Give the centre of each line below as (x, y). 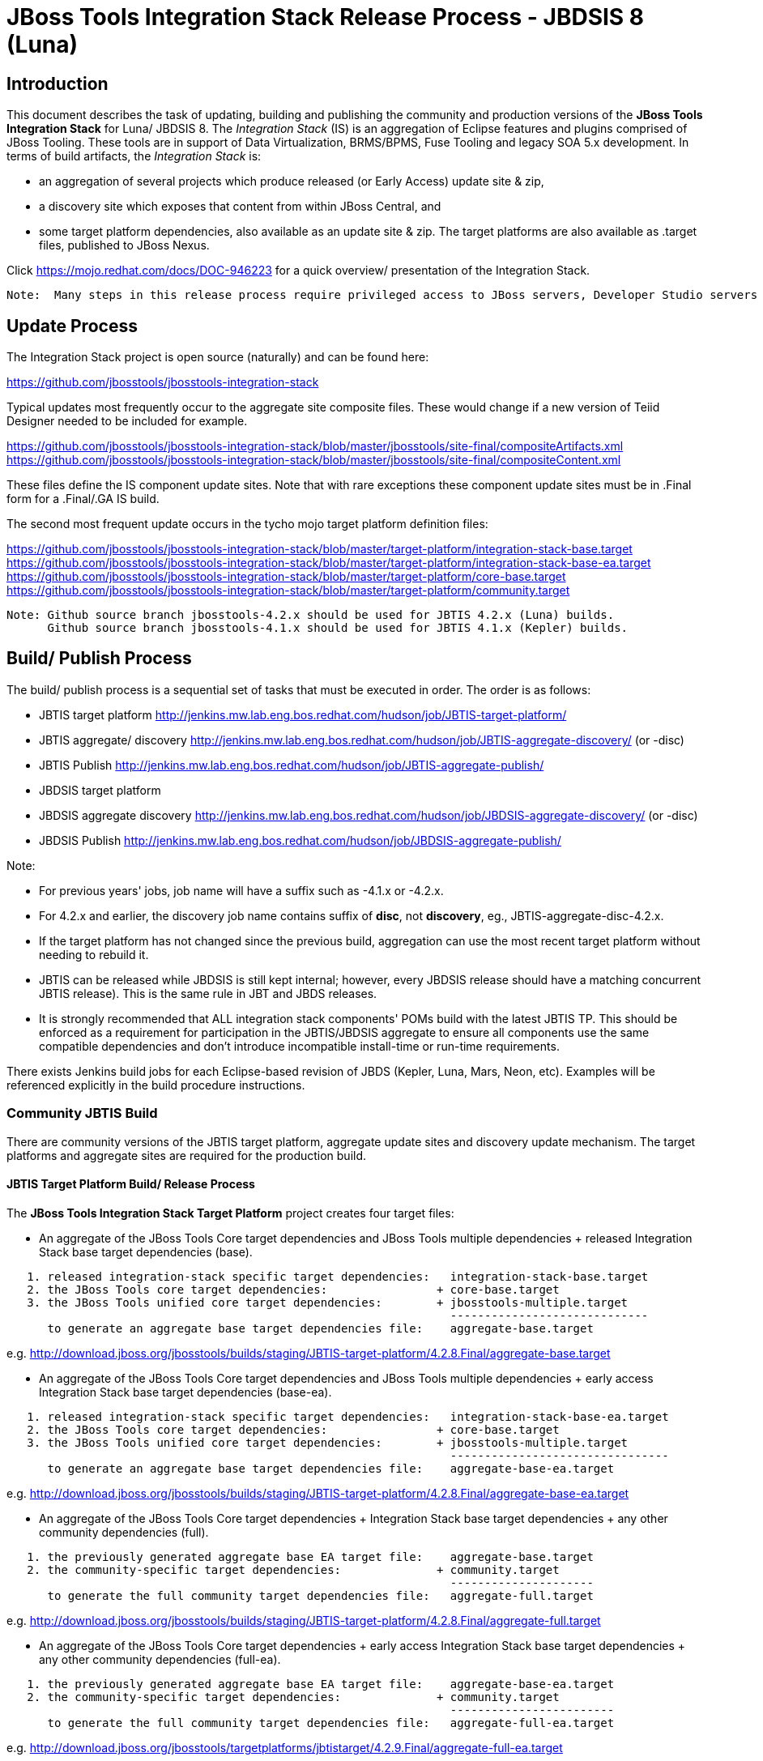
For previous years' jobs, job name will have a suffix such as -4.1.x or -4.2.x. (241, 890)
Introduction (58, 83)
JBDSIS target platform (100, 790)
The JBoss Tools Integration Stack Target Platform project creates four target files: (230, 1213)
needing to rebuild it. (94, 954)
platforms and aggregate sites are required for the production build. (187, 1155)
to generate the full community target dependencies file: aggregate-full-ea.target (331, 1723)
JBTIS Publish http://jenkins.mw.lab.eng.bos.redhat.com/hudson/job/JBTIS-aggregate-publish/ (292, 765)
